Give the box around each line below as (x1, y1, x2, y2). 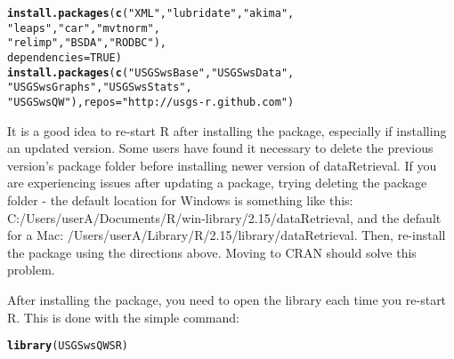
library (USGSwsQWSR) (7, 339, 129, 353)
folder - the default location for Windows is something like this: (7, 190, 353, 209)
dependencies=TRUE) (7, 51, 122, 64)
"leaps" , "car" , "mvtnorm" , (7, 21, 160, 35)
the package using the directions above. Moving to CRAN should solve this (7, 243, 417, 261)
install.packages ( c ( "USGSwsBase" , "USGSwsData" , (7, 66, 295, 79)
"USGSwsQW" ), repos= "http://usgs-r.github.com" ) (7, 95, 295, 108)
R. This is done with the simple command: (7, 307, 239, 326)
